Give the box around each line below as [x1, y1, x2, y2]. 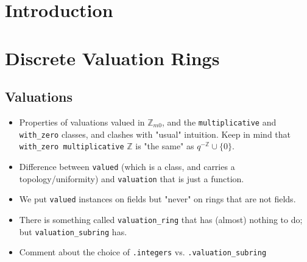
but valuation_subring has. [19, 225, 127, 238]
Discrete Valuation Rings [5, 45, 220, 70]
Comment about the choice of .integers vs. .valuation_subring [19, 246, 267, 258]
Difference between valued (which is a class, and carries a [19, 160, 235, 172]
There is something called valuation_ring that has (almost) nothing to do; [19, 213, 303, 225]
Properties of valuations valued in [19, 115, 145, 128]
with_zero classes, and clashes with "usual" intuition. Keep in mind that [19, 127, 291, 140]
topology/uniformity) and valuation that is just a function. [19, 172, 244, 185]
